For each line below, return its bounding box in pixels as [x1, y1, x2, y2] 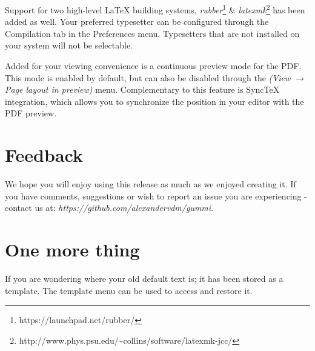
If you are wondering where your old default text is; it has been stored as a [5, 272, 283, 285]
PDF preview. [5, 107, 57, 119]
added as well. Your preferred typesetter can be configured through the [5, 15, 269, 28]
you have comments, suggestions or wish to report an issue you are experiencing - [5, 189, 307, 202]
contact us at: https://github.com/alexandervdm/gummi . [5, 201, 214, 214]
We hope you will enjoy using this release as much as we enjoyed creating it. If [5, 178, 296, 190]
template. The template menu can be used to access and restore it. [5, 284, 253, 296]
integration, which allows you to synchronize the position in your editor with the [5, 95, 304, 107]
